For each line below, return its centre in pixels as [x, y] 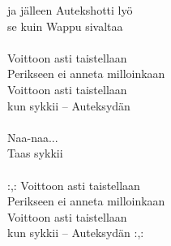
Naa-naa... [33, 137]
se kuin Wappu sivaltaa [65, 26]
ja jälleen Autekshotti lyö [70, 10]
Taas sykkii [35, 153]
